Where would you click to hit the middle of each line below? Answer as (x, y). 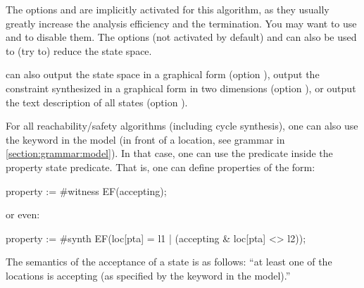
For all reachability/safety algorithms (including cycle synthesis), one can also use (182, 126)
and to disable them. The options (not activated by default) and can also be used (181, 37)
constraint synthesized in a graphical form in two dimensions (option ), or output (181, 88)
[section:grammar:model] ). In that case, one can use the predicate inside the (169, 153)
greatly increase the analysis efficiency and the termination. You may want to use (181, 23)
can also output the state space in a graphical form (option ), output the (163, 74)
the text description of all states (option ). (97, 102)
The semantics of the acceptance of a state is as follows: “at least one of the (169, 262)
